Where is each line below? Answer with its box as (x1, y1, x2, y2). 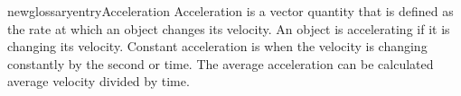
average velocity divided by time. (7, 72, 190, 91)
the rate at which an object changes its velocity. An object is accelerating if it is (7, 19, 450, 38)
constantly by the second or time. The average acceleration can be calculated (7, 54, 434, 73)
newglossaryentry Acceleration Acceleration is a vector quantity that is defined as (7, 2, 454, 20)
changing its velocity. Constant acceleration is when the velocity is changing (7, 37, 428, 56)
